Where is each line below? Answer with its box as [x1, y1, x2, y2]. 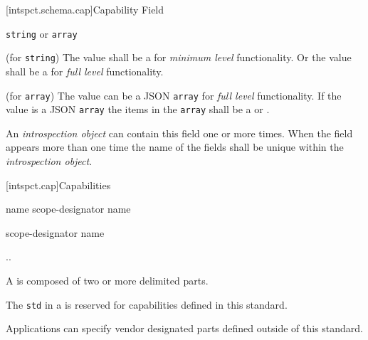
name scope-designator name [6, 201, 131, 216]
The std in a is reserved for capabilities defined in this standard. [6, 297, 288, 312]
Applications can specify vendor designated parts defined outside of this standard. [6, 321, 363, 336]
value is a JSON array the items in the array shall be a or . [6, 102, 270, 117]
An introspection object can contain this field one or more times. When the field [6, 125, 353, 140]
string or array [6, 26, 78, 41]
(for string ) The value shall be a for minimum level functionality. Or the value [6, 50, 352, 65]
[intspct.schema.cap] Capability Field [6, 2, 164, 16]
